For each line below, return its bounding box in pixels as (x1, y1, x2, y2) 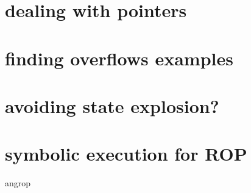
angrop (5, 177, 31, 189)
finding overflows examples (5, 45, 233, 70)
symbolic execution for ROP (5, 141, 247, 166)
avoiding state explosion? (5, 93, 219, 118)
